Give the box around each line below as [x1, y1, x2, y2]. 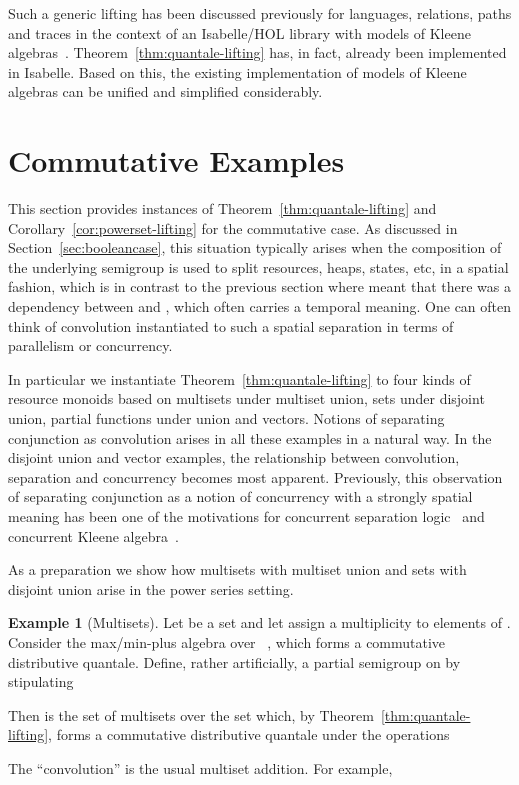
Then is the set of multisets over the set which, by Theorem [8, 704, 374, 725]
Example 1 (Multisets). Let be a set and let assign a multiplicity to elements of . [8, 612, 511, 633]
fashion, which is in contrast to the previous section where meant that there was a [8, 276, 512, 297]
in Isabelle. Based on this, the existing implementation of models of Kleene [8, 61, 467, 82]
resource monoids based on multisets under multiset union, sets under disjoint [8, 388, 485, 409]
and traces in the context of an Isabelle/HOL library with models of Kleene [8, 22, 471, 43]
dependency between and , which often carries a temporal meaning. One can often [8, 296, 512, 317]
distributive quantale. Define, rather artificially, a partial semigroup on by [8, 651, 461, 672]
